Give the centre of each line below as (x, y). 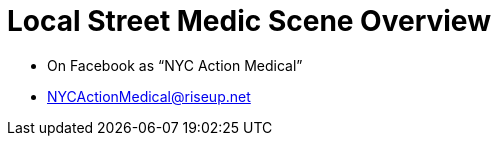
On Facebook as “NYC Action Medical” (175, 65)
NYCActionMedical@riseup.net (149, 96)
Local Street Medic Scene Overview (249, 21)
